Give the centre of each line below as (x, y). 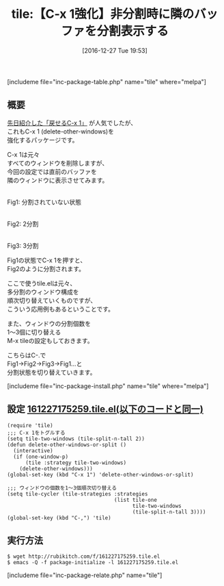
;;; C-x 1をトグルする (36, 433)
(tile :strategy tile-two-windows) (76, 463)
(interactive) (33, 450)
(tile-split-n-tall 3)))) (169, 512)
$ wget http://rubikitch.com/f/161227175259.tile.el (84, 557)
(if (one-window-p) (41, 457)
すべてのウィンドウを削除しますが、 (58, 163)
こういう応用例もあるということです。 (61, 309)
